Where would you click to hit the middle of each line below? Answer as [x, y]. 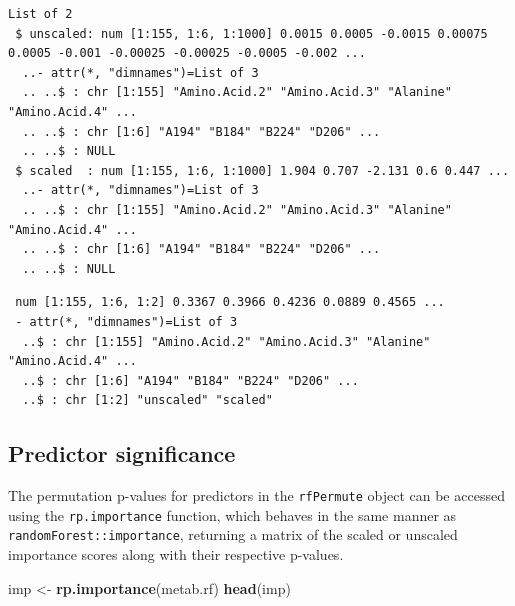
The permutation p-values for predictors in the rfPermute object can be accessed [256, 495]
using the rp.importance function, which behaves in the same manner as [232, 514]
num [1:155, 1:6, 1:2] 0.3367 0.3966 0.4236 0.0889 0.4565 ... [230, 302]
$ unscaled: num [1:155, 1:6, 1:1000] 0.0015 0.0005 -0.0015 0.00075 [251, 33]
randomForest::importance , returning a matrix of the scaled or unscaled [233, 534]
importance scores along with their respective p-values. [176, 554]
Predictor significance [122, 453]
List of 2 [40, 14]
